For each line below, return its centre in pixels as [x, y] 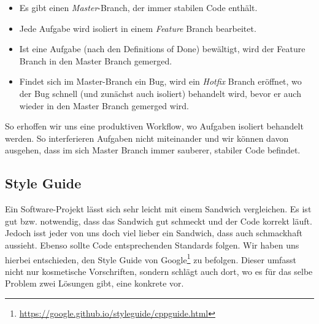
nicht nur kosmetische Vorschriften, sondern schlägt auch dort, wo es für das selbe [159, 271]
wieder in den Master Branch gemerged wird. [104, 105]
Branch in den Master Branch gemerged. [96, 60]
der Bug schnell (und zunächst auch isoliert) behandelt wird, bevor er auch [160, 93]
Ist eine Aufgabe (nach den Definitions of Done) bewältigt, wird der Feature [162, 49]
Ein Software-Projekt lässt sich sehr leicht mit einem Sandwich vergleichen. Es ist [158, 209]
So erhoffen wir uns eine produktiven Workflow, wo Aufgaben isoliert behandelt [154, 126]
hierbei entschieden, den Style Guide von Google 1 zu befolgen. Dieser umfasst [151, 258]
